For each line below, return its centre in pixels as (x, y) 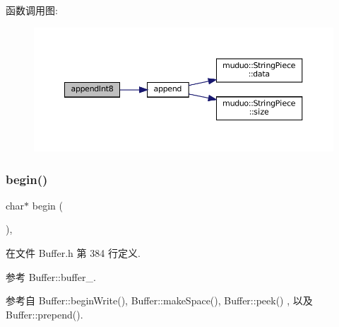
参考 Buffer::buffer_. (51, 276)
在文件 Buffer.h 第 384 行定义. (73, 253)
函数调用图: (32, 10)
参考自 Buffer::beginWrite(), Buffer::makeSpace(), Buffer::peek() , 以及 (159, 300)
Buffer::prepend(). (44, 314)
